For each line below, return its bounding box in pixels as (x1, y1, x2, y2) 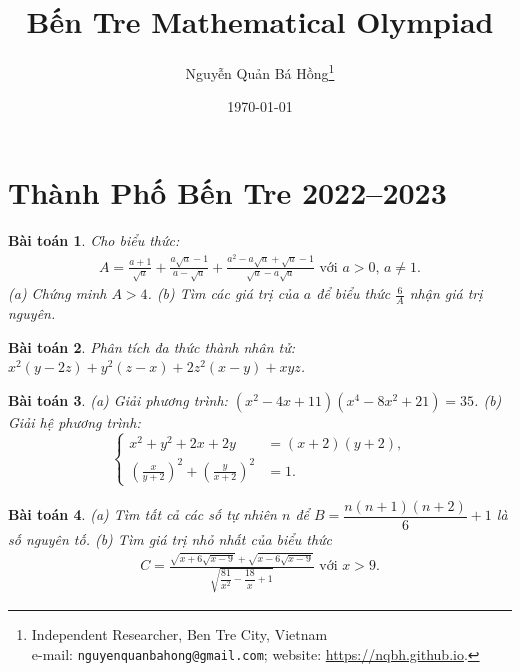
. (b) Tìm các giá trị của (147, 283, 299, 304)
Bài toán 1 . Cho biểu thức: (8, 229, 180, 250)
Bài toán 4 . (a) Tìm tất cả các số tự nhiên (8, 504, 277, 525)
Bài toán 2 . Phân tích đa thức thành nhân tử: (8, 336, 296, 357)
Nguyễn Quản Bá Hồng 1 (185, 60, 335, 83)
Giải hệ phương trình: (8, 412, 141, 433)
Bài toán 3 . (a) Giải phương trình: (8, 390, 228, 411)
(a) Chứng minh (8, 283, 107, 304)
